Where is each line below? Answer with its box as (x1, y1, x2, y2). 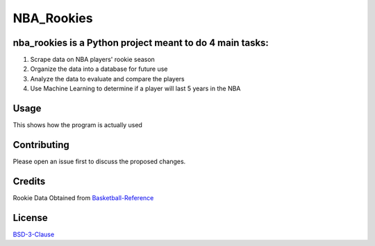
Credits (12, 175, 46, 187)
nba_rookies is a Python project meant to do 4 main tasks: (12, 37, 269, 49)
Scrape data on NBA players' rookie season (30, 56, 156, 64)
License (12, 212, 48, 224)
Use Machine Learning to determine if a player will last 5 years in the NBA (30, 84, 241, 93)
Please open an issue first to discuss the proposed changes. (12, 157, 186, 166)
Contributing (12, 139, 69, 151)
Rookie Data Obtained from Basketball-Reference (12, 193, 154, 202)
